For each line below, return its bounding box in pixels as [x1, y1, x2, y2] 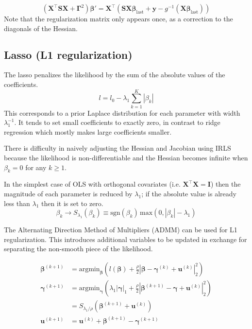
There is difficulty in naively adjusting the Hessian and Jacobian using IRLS [4, 143, 231, 153]
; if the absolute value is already [141, 189, 236, 199]
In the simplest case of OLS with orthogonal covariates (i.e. [4, 179, 181, 189]
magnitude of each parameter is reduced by [4, 189, 133, 199]
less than [4, 198, 30, 208]
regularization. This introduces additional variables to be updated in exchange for [4, 234, 247, 244]
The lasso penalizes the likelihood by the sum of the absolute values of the [4, 69, 225, 80]
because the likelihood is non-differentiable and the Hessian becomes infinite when [4, 153, 248, 163]
